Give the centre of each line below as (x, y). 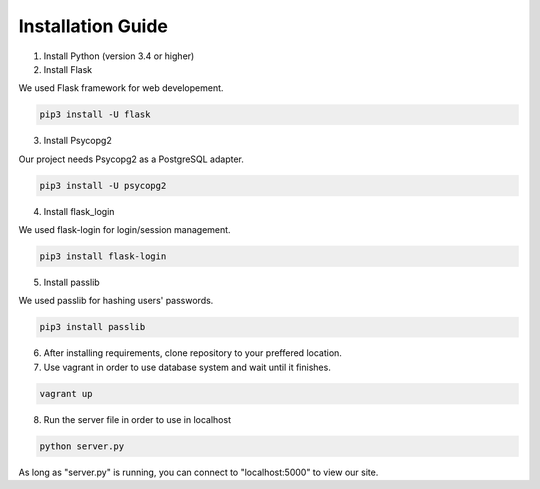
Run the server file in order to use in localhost (137, 419)
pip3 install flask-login (103, 256)
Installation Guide (93, 26)
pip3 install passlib (92, 327)
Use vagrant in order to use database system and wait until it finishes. (187, 367)
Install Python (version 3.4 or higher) (119, 56)
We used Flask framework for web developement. (121, 88)
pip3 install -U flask (95, 114)
